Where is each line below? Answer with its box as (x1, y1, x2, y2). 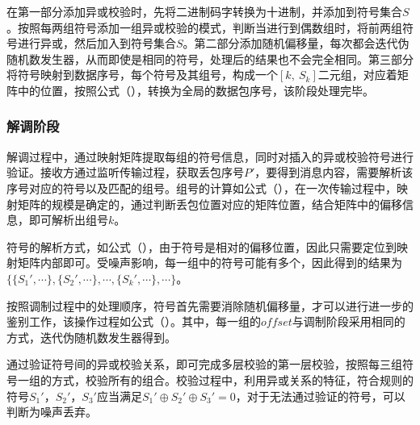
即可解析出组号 (28, 211, 108, 228)
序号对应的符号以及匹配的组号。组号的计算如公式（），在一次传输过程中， (6, 179, 397, 196)
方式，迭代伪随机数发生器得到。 (6, 328, 176, 345)
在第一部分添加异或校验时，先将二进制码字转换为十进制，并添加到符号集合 (6, 3, 402, 19)
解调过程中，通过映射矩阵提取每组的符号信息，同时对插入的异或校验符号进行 (6, 148, 414, 165)
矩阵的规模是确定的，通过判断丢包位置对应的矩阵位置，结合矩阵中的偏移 (17, 195, 402, 212)
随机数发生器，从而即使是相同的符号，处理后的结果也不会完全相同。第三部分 (6, 50, 414, 67)
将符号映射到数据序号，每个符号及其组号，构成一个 (6, 66, 278, 83)
